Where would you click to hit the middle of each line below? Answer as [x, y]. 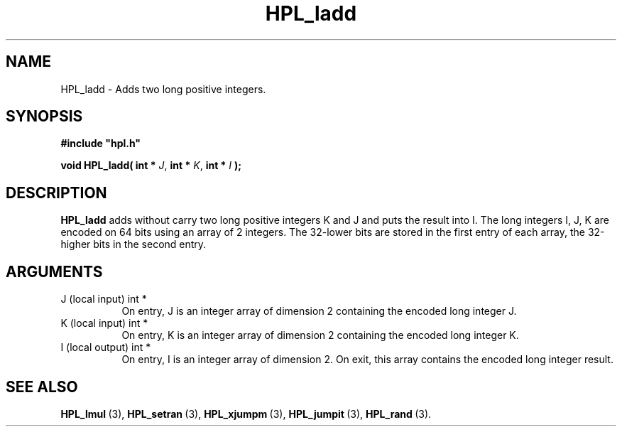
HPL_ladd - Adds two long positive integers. [163, 89]
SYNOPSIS [44, 117]
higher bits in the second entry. [133, 244]
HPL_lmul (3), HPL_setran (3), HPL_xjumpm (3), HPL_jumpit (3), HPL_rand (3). [246, 414]
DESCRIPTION [56, 193]
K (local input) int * [104, 323]
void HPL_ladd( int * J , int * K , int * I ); [151, 166]
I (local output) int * [106, 347]
